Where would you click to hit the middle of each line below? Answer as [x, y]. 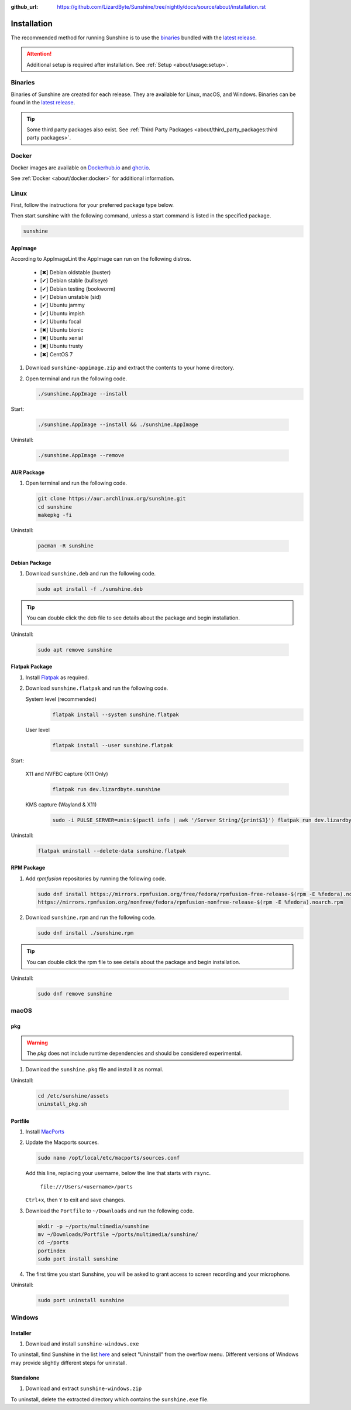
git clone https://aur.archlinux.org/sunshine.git [112, 499]
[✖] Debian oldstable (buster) [75, 272]
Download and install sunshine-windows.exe [82, 1344]
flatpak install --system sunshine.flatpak [116, 714]
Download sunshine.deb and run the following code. [91, 574]
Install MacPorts [45, 1132]
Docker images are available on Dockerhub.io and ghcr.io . [80, 168]
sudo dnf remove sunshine [75, 994]
